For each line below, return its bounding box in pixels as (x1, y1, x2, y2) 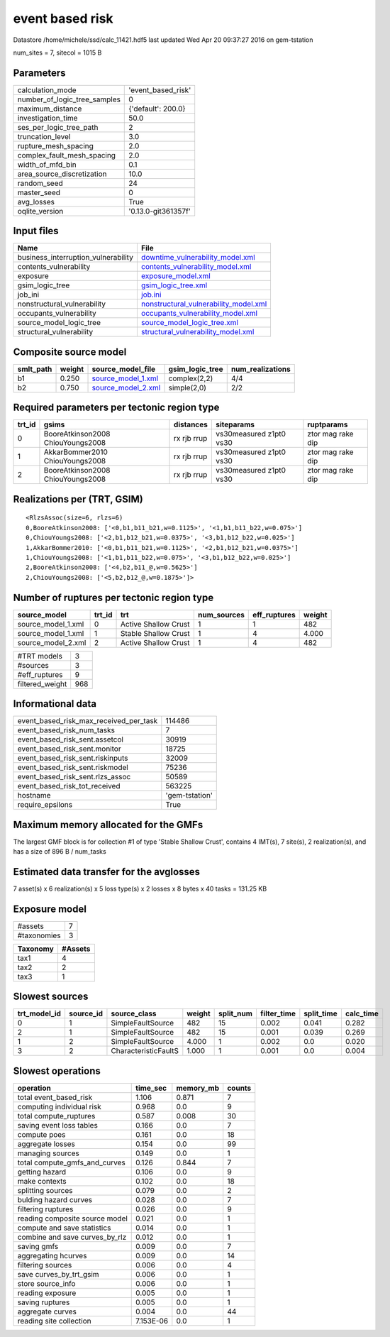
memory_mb (176, 1083, 220, 1093)
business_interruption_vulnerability (17, 253, 134, 263)
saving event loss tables (17, 1120, 99, 1130)
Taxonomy (17, 944, 55, 954)
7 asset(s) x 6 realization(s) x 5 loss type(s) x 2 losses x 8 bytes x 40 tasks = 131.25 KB (13, 884, 267, 893)
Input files (13, 225, 60, 237)
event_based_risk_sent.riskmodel (17, 763, 129, 773)
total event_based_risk (17, 1092, 93, 1102)
